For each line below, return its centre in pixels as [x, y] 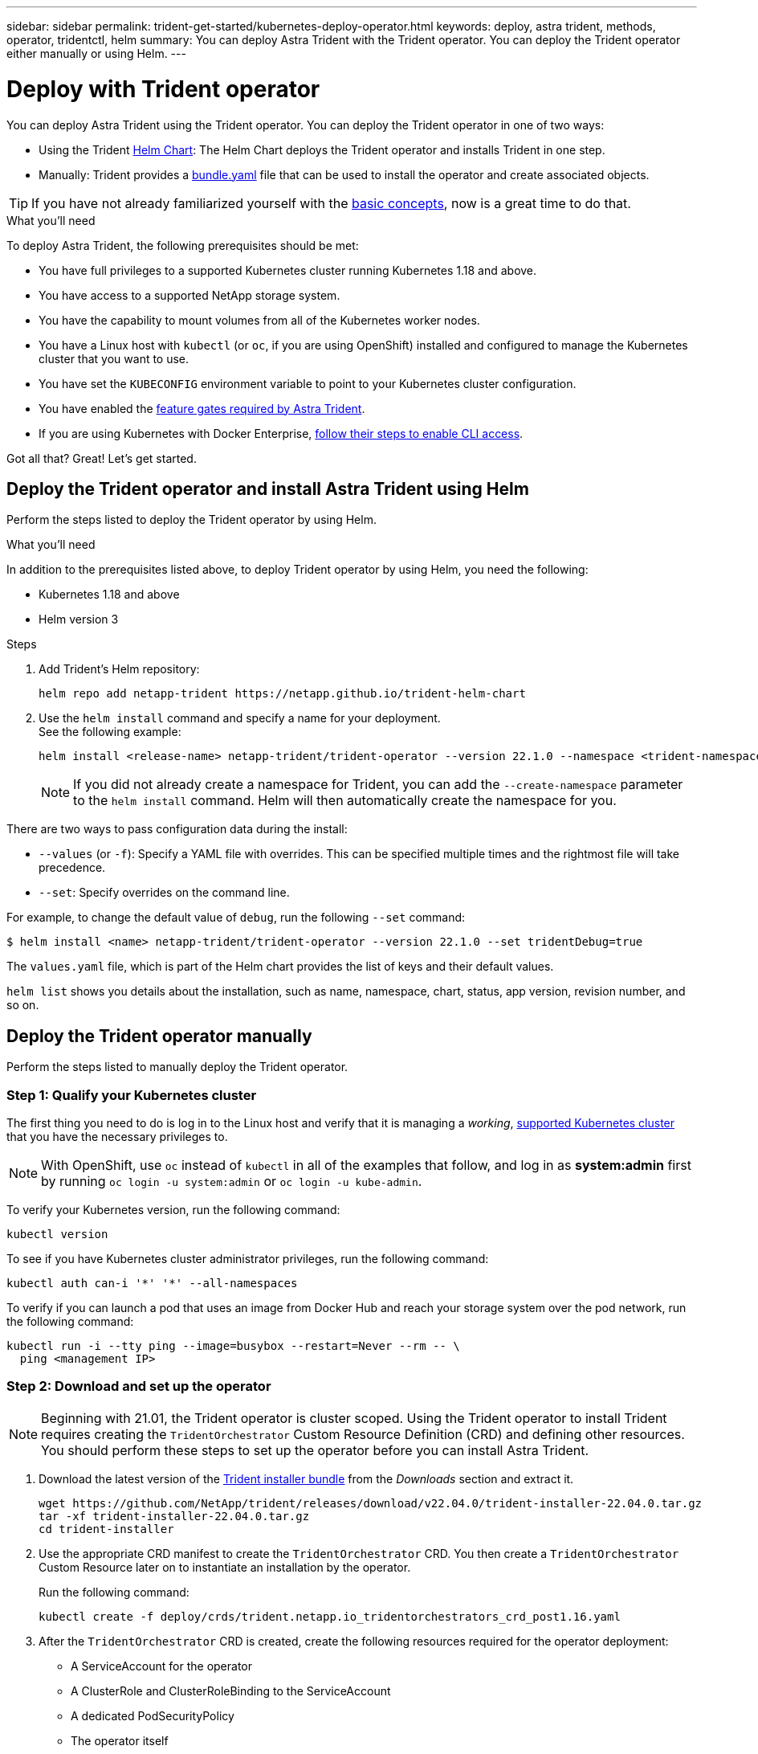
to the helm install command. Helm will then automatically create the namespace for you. [345, 801]
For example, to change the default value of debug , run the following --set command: [236, 918]
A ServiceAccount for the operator [161, 1666]
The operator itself [120, 1740]
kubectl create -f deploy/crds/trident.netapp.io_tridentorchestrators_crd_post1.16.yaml [330, 1616]
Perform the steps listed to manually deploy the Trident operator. [177, 1067]
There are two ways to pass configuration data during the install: [177, 829]
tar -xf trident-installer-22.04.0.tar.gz [174, 1516]
